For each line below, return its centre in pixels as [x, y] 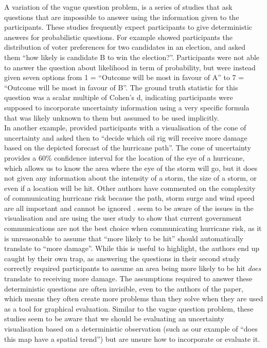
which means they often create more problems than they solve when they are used [134, 298]
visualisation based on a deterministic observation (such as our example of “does [131, 328]
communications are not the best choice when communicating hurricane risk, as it [133, 228]
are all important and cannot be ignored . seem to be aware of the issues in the [129, 208]
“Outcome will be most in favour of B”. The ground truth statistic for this [121, 87]
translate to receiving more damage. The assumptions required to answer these [128, 278]
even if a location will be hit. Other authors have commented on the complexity [130, 188]
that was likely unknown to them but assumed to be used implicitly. [112, 117]
